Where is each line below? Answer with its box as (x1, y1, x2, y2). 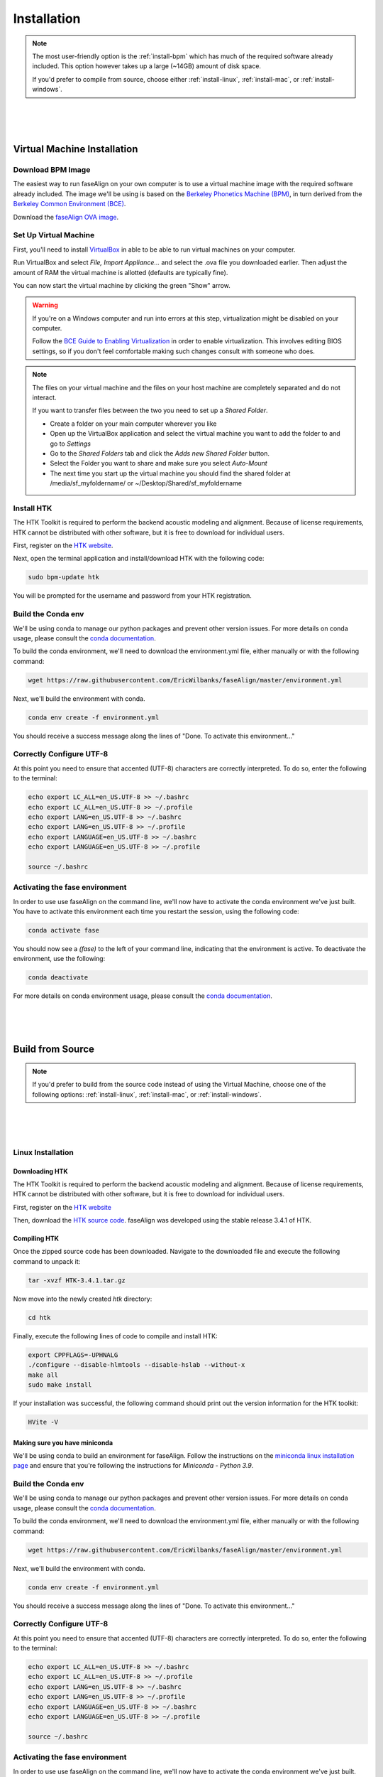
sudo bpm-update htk (28, 573, 99, 581)
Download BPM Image (13, 165, 91, 175)
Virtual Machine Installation (13, 143, 138, 156)
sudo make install (28, 1380, 92, 1389)
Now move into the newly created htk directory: (13, 1294, 152, 1303)
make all (28, 1370, 59, 1379)
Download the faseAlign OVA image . (13, 213, 119, 221)
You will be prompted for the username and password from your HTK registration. (13, 591, 252, 600)
